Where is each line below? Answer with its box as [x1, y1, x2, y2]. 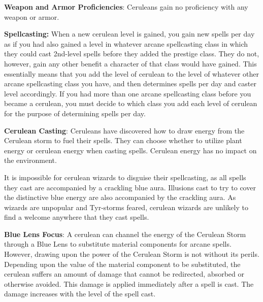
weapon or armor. [4, 11, 59, 22]
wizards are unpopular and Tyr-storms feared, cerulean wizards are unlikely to [4, 202, 248, 212]
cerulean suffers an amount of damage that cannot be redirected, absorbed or [4, 269, 244, 279]
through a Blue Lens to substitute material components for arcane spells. [4, 239, 232, 249]
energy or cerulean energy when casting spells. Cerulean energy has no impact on [4, 145, 257, 155]
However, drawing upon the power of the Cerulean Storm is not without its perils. [4, 249, 259, 259]
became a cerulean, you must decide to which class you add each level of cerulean [4, 98, 257, 109]
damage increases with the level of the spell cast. [4, 288, 156, 299]
